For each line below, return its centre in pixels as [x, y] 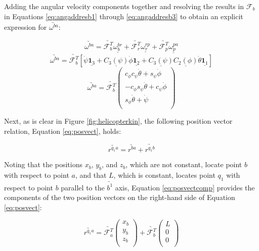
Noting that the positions [43, 164]
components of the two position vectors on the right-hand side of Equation [120, 197]
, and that [91, 175]
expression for [26, 27]
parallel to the [83, 187]
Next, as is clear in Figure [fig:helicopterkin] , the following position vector [118, 121]
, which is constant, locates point [164, 175]
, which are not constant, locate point [184, 164]
